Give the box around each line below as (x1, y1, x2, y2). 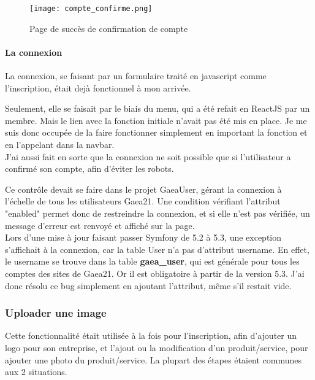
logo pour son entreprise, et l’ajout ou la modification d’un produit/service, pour (5, 341, 308, 354)
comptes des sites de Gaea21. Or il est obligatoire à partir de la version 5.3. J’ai (5, 266, 305, 279)
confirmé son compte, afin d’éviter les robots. (5, 162, 174, 175)
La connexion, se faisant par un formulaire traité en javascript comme (5, 69, 267, 82)
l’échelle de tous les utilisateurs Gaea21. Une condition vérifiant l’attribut (5, 195, 281, 207)
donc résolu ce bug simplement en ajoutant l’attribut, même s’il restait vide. (5, 279, 292, 292)
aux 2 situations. (5, 365, 67, 378)
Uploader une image (5, 305, 107, 320)
